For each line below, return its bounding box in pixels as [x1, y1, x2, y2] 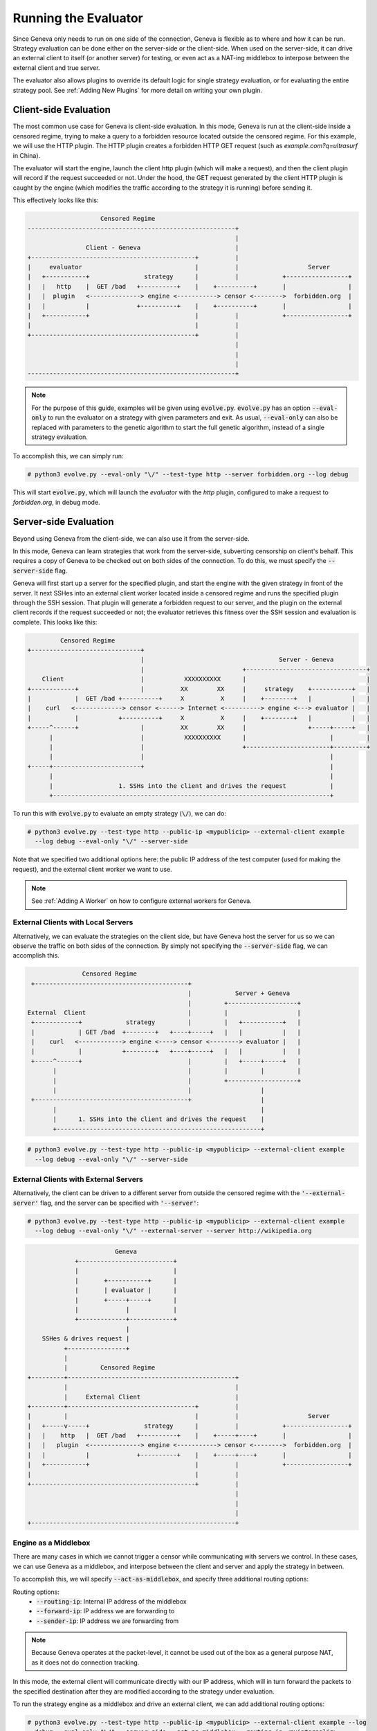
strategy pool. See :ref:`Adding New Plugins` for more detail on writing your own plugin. [12, 86, 263, 94]
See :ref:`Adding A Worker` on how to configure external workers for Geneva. [31, 897, 252, 905]
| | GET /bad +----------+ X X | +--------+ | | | [27, 694, 370, 703]
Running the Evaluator [12, 10, 143, 26]
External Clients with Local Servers [12, 917, 134, 927]
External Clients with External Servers [12, 1174, 143, 1184]
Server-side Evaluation [12, 516, 114, 528]
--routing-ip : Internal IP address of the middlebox [36, 1597, 187, 1606]
